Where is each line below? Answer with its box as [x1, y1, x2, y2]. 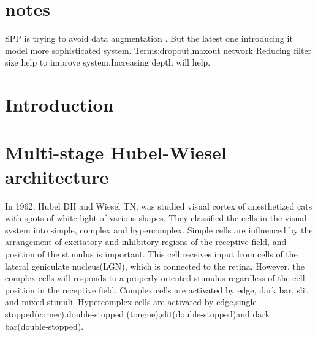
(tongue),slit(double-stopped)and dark [126, 307, 270, 320]
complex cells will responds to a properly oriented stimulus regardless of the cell [5, 271, 305, 284]
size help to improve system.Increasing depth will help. [5, 56, 211, 69]
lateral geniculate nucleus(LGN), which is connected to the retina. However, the [5, 259, 305, 272]
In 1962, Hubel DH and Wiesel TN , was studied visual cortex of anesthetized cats [5, 199, 312, 212]
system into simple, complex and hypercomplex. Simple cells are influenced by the [5, 223, 313, 236]
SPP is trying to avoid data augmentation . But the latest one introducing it [5, 32, 293, 45]
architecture [5, 164, 109, 189]
